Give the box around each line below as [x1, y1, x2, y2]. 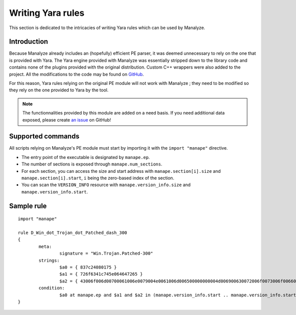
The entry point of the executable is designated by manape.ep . [21, 154, 150, 160]
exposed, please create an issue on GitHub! [22, 117, 111, 123]
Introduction [9, 38, 48, 46]
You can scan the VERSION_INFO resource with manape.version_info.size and [21, 182, 191, 188]
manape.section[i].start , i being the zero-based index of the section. [21, 175, 175, 181]
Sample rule [9, 201, 47, 210]
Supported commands [9, 132, 80, 141]
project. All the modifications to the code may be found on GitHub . [9, 71, 144, 77]
